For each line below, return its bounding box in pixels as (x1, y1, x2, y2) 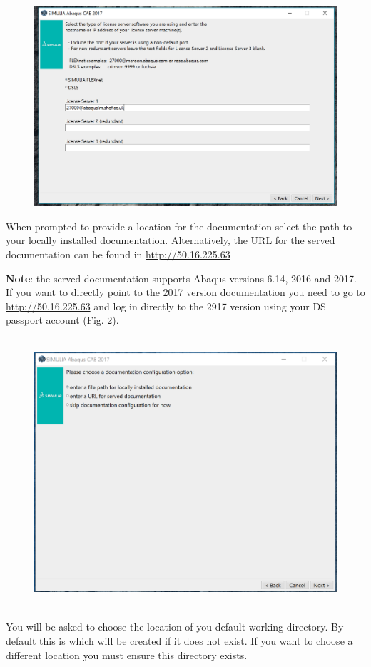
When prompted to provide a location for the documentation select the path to (6, 218, 352, 233)
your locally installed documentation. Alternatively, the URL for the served (6, 233, 335, 248)
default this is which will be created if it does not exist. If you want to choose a (6, 633, 353, 648)
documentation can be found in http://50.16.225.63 (6, 246, 230, 261)
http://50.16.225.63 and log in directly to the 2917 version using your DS (6, 298, 326, 313)
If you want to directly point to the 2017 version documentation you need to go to (6, 285, 365, 300)
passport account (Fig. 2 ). (6, 312, 119, 327)
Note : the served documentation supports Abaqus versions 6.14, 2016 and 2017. (6, 270, 357, 285)
